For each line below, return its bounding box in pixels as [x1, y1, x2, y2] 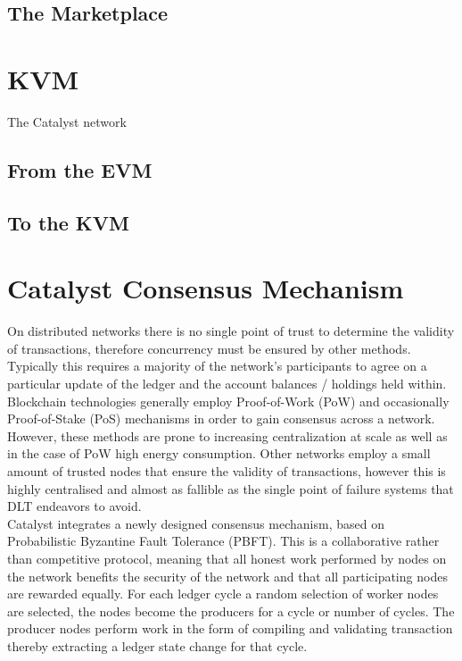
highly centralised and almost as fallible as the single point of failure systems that [7, 479, 454, 498]
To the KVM [7, 208, 129, 236]
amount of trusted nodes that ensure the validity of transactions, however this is [7, 461, 446, 480]
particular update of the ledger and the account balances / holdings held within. [7, 373, 447, 392]
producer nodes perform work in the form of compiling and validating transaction [7, 619, 453, 638]
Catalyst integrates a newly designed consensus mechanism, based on [7, 514, 384, 532]
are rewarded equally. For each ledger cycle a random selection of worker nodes [7, 584, 439, 603]
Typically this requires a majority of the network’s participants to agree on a [7, 356, 427, 375]
